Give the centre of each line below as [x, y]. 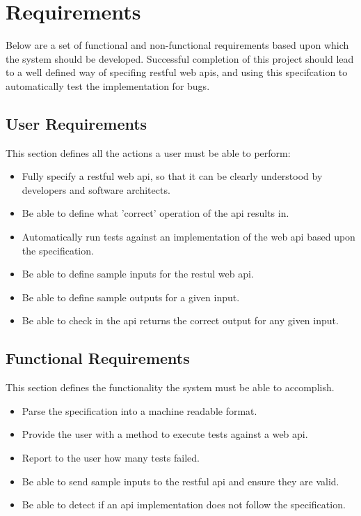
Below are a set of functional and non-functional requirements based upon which [177, 45]
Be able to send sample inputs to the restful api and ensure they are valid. [180, 481]
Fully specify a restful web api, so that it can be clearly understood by [172, 176]
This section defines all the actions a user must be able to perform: [148, 152]
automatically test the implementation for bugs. [108, 85]
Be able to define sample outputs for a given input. [131, 297]
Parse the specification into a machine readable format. [139, 410]
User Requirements [77, 123]
